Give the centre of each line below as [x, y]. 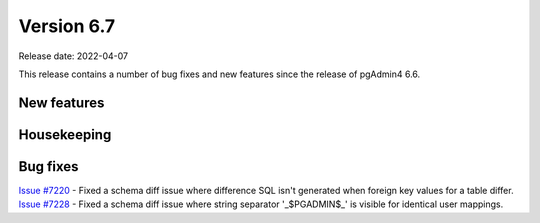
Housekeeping [65, 134]
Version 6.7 [67, 26]
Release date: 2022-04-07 [73, 56]
